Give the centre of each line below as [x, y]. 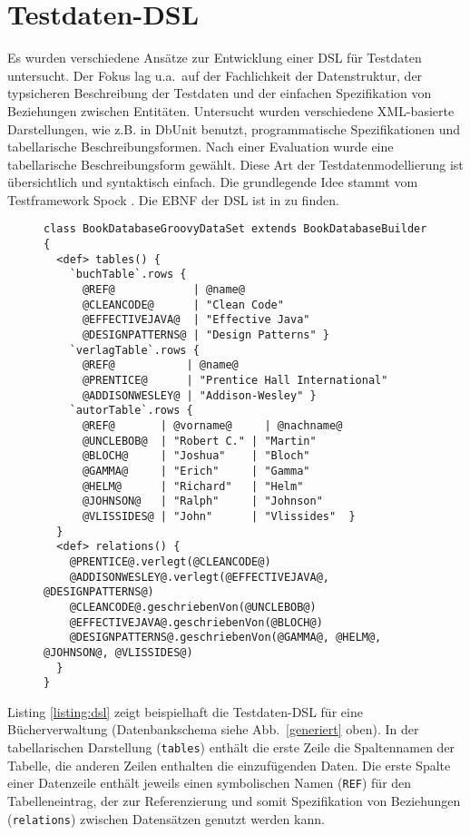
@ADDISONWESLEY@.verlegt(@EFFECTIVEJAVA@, [199, 577]
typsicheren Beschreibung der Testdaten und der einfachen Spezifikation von [220, 93]
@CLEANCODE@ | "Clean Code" [183, 305]
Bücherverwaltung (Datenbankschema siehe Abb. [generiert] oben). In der [213, 729]
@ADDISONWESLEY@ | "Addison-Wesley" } [199, 395]
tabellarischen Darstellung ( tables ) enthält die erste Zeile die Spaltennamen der [231, 747]
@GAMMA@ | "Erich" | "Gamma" [196, 471]
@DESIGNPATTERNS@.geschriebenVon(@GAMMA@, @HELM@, [225, 638]
